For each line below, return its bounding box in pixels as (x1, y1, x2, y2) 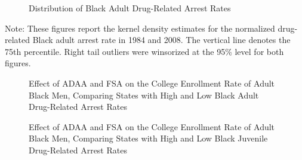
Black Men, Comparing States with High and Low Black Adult (29, 88, 259, 101)
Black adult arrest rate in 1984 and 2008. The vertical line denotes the (32, 33, 291, 46)
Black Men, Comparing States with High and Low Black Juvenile (29, 132, 268, 144)
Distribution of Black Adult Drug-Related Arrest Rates (29, 2, 231, 14)
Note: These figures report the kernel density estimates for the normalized (5, 21, 275, 34)
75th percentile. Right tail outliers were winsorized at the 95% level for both (5, 45, 284, 57)
